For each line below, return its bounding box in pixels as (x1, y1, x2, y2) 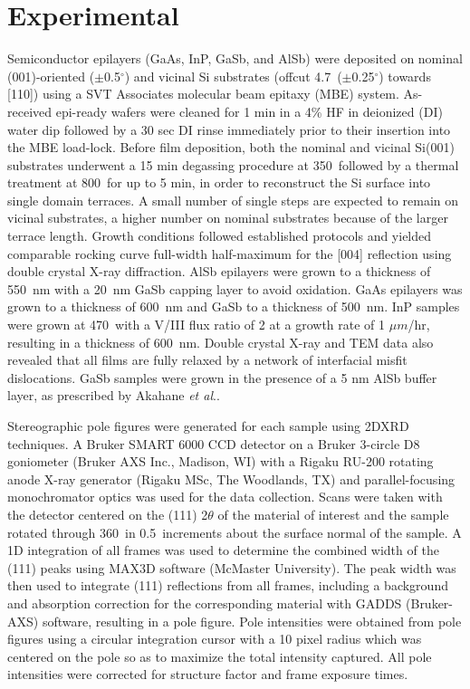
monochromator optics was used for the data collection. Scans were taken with (7, 487, 443, 506)
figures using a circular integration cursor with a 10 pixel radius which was (7, 629, 422, 648)
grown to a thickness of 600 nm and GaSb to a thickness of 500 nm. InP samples (7, 297, 460, 316)
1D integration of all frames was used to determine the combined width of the (7, 541, 439, 560)
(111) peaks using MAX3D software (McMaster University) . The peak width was (7, 558, 456, 577)
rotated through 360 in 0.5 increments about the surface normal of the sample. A (7, 522, 462, 541)
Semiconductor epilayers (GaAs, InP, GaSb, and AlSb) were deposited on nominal (7, 49, 463, 68)
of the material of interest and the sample (217, 504, 449, 523)
